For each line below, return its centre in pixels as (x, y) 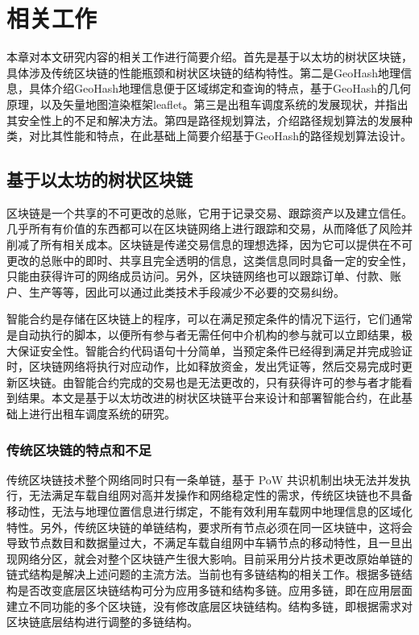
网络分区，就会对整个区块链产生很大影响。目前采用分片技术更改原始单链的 (215, 558)
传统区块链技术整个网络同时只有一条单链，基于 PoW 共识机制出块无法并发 (203, 479)
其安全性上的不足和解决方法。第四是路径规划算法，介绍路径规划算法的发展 (204, 120)
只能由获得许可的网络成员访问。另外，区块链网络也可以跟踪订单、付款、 (198, 276)
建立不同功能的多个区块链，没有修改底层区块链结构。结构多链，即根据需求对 (209, 606)
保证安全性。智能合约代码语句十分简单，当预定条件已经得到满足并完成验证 (215, 350)
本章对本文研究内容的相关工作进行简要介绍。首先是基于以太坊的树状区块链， (209, 57)
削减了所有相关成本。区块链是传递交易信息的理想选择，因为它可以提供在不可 (209, 245)
